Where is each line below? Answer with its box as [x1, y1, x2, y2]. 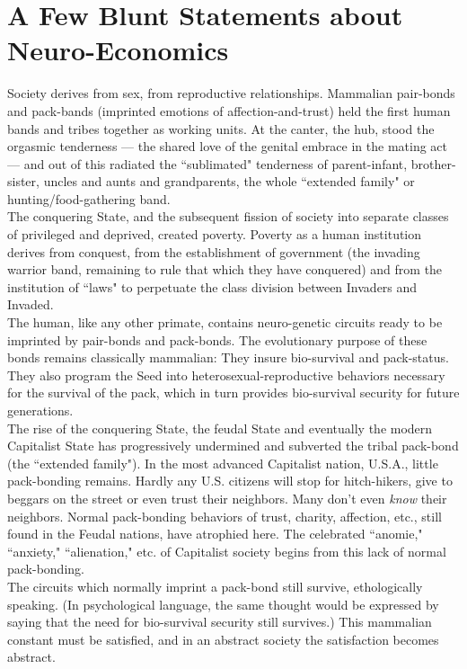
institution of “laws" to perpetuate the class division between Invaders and [7, 277, 418, 296]
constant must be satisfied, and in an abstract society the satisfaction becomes [7, 629, 439, 648]
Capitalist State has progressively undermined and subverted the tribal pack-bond [7, 436, 459, 455]
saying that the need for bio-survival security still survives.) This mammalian [7, 612, 432, 631]
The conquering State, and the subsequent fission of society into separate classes [7, 207, 449, 226]
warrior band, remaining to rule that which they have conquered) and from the [7, 260, 443, 279]
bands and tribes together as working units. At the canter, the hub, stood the [7, 119, 435, 138]
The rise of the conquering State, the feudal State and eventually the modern [7, 418, 433, 437]
